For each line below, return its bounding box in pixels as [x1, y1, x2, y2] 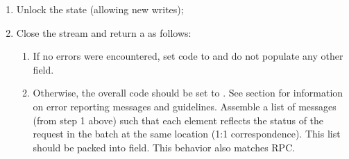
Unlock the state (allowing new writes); [16, 2, 184, 16]
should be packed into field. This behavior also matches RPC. [33, 140, 296, 154]
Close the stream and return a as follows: [16, 25, 191, 40]
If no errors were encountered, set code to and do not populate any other [33, 49, 343, 63]
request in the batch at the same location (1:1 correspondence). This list [33, 126, 341, 141]
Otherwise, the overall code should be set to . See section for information [33, 85, 343, 100]
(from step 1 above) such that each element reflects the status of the [33, 112, 324, 127]
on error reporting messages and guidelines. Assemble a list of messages [33, 99, 337, 113]
